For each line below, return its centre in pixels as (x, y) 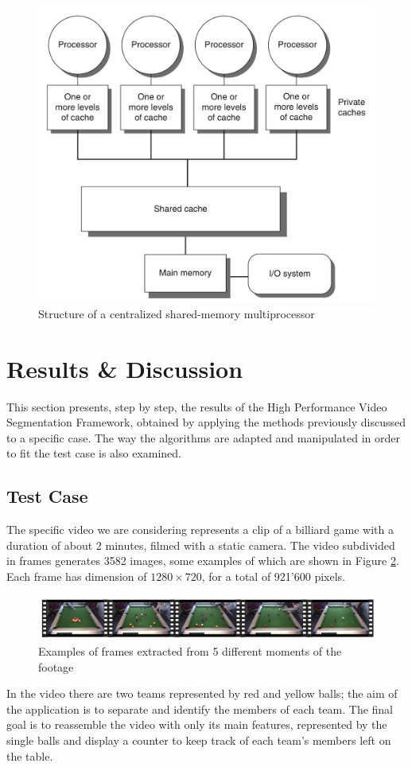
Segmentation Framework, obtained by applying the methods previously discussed (206, 422)
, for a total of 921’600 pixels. (273, 576)
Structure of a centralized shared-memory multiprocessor (177, 313)
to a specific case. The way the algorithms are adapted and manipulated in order (204, 437)
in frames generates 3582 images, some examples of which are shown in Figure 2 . (203, 561)
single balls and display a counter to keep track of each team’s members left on (199, 740)
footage (56, 666)
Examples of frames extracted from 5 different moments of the (190, 650)
